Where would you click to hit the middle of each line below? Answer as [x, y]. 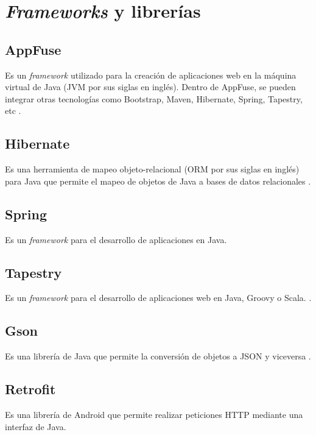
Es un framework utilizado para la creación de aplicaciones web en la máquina [151, 75]
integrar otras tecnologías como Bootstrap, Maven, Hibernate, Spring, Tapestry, [154, 98]
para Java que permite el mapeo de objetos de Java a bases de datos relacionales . [158, 181]
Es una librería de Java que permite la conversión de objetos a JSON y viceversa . [158, 356]
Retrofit [30, 389]
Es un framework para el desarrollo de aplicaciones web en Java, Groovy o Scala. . [158, 298]
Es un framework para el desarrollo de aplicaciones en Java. [116, 239]
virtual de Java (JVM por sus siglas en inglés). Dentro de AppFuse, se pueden [150, 87]
